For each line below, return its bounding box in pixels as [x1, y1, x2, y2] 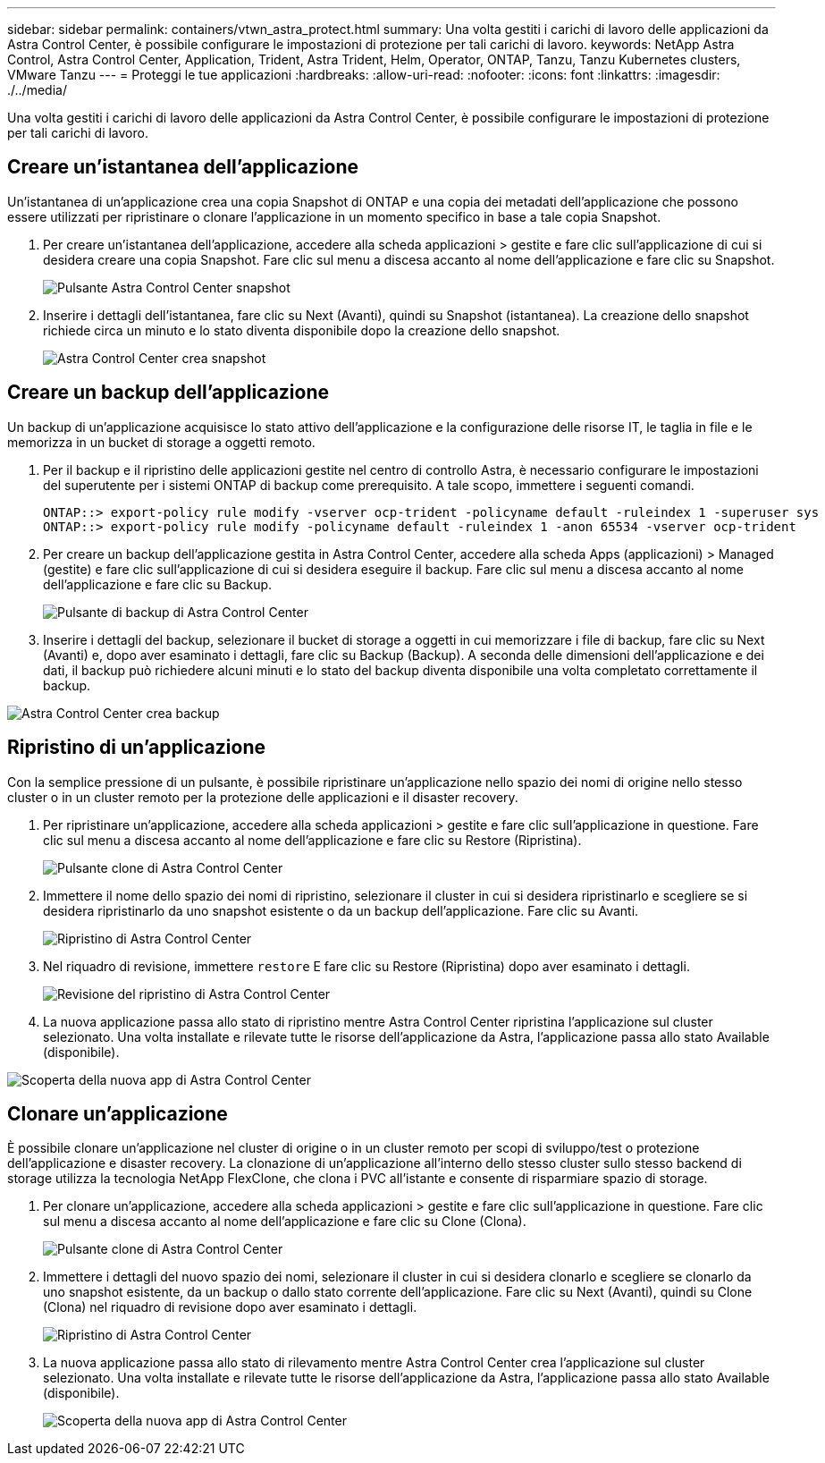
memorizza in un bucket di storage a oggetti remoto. [7, 434, 316, 450]
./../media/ [7, 82, 67, 97]
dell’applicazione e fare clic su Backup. [43, 576, 273, 592]
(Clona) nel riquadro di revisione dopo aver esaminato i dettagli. [43, 1299, 417, 1315]
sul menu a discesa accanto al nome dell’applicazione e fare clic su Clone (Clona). [43, 1214, 526, 1230]
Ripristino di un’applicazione [7, 736, 265, 759]
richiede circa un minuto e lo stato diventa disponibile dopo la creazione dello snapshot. [43, 322, 560, 338]
